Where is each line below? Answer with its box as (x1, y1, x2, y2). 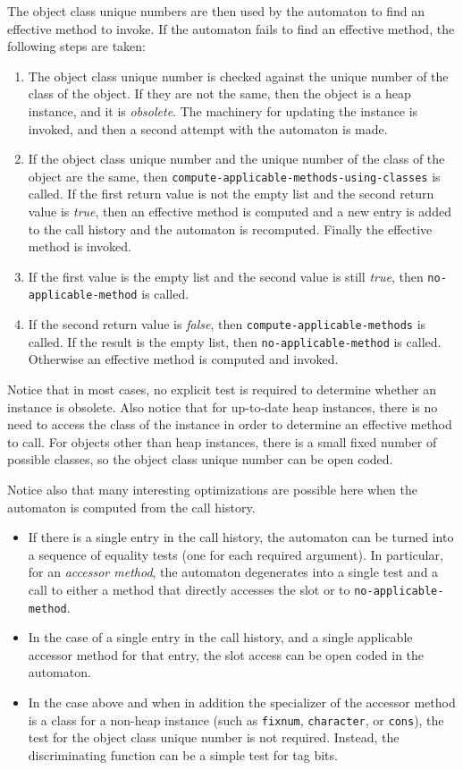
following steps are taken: (7, 37, 146, 55)
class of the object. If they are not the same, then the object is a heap (28, 84, 411, 103)
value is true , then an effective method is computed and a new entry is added (28, 202, 451, 220)
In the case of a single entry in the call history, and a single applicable (28, 628, 413, 647)
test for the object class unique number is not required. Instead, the (28, 728, 400, 747)
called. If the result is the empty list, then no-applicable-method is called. (28, 332, 442, 351)
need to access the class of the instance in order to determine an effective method (7, 415, 452, 434)
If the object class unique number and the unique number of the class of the (28, 149, 445, 168)
